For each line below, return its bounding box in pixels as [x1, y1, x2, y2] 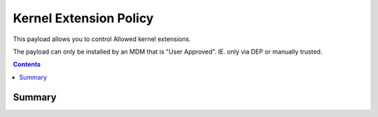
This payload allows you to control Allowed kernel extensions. [13, 35, 191, 43]
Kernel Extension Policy [13, 10, 154, 26]
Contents [13, 60, 41, 69]
